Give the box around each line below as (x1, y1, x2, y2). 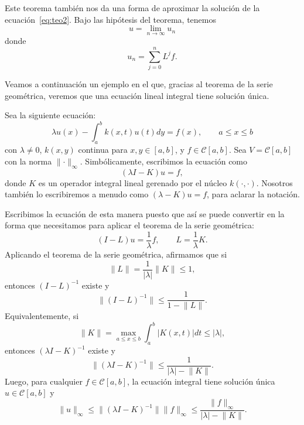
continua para (78, 143, 128, 156)
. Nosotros (256, 176, 293, 188)
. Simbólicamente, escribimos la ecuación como (80, 155, 248, 167)
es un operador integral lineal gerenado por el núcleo (38, 176, 227, 188)
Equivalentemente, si (5, 310, 79, 322)
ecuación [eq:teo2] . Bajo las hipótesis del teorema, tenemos (5, 13, 217, 25)
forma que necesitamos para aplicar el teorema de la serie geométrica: (5, 219, 254, 231)
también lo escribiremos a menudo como (5, 188, 149, 200)
